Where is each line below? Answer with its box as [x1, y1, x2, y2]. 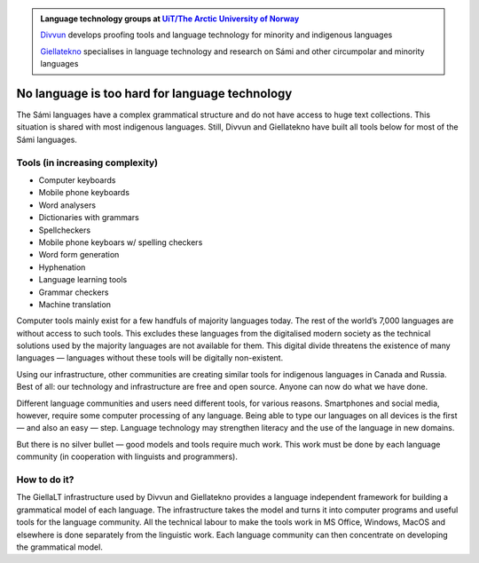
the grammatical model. [16, 542, 104, 552]
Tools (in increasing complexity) [16, 156, 159, 169]
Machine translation [38, 298, 111, 310]
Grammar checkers [38, 287, 109, 297]
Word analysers [38, 200, 97, 210]
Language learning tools [38, 274, 128, 285]
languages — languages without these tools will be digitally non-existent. [16, 353, 284, 363]
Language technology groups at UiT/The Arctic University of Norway [40, 13, 300, 24]
